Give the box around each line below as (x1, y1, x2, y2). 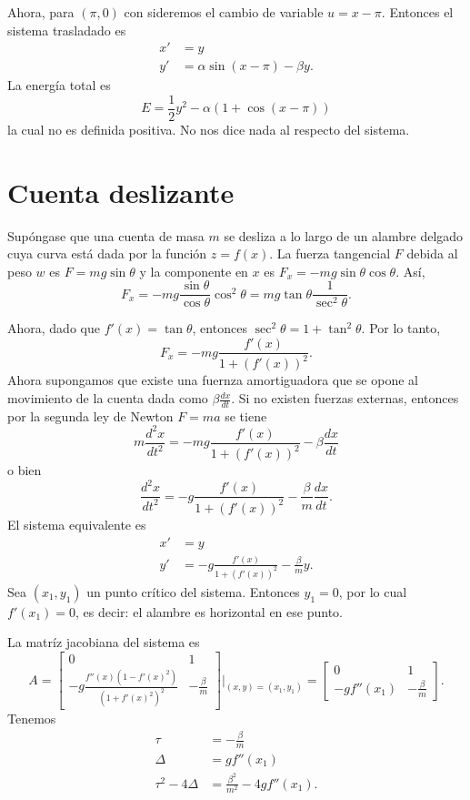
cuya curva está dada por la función (7, 244, 207, 263)
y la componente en (139, 261, 248, 280)
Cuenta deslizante (7, 173, 235, 210)
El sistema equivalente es (7, 514, 146, 533)
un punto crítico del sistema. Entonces (86, 582, 300, 601)
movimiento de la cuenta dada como (7, 389, 208, 408)
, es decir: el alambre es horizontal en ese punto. (75, 602, 343, 621)
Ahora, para (7, 3, 75, 21)
